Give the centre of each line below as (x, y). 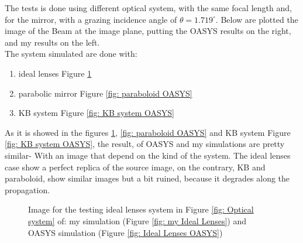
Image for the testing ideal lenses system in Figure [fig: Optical (141, 209)
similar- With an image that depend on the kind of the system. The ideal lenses (148, 155)
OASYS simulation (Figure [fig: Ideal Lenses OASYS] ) (125, 232)
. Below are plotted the (257, 19)
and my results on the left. (52, 42)
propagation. (27, 189)
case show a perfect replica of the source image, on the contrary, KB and (135, 167)
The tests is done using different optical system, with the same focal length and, (148, 8)
